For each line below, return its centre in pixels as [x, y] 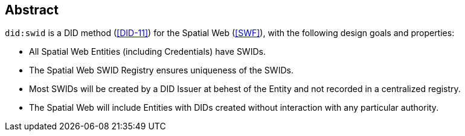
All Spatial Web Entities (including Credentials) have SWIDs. [147, 52]
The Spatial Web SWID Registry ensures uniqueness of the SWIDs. [161, 70]
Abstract [32, 10]
